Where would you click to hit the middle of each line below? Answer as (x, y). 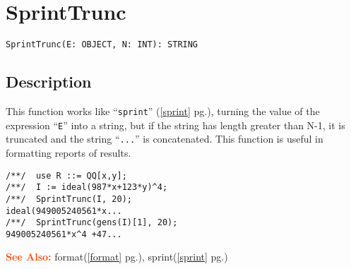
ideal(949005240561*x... (64, 211)
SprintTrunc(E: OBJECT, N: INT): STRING (102, 45)
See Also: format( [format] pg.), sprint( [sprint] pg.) (117, 257)
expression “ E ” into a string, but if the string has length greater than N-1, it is (175, 125)
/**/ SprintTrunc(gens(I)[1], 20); (92, 223)
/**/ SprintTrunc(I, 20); (69, 199)
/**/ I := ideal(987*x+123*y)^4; (87, 187)
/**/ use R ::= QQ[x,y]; (66, 175)
